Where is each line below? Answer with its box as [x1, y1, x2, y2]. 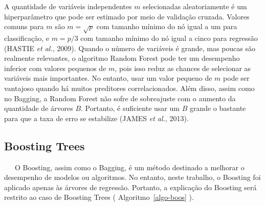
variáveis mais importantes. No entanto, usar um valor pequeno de [4, 73, 212, 83]
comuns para [4, 21, 44, 32]
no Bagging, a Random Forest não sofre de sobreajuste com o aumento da [4, 93, 236, 103]
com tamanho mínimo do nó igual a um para [96, 21, 237, 32]
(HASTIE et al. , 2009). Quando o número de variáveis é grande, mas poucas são [4, 42, 256, 53]
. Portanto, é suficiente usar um [81, 103, 180, 113]
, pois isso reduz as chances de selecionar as [115, 62, 251, 73]
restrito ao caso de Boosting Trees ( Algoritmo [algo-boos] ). [4, 192, 194, 202]
